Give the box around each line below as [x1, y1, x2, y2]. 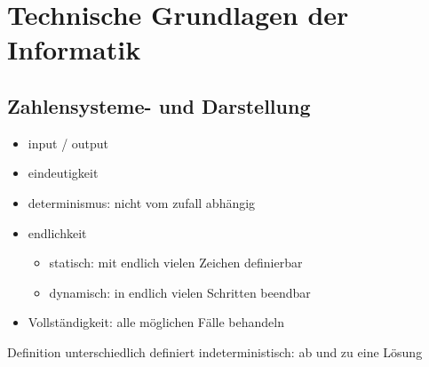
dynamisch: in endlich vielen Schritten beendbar [49, 283, 311, 301]
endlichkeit [28, 223, 87, 242]
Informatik [7, 31, 141, 68]
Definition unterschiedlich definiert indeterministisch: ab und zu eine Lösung [7, 342, 423, 361]
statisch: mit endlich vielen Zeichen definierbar [49, 253, 303, 272]
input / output [28, 133, 109, 152]
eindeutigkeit [28, 164, 99, 182]
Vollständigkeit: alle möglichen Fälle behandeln [28, 313, 284, 331]
